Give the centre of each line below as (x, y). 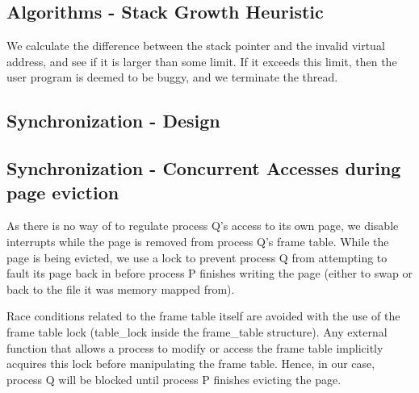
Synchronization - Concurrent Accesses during (204, 168)
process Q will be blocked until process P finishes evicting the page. (174, 379)
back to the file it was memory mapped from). (121, 288)
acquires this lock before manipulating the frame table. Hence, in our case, (191, 364)
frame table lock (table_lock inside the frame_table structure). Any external (197, 331)
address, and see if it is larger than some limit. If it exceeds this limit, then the (202, 61)
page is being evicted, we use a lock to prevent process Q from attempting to (197, 257)
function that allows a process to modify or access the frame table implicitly (195, 347)
